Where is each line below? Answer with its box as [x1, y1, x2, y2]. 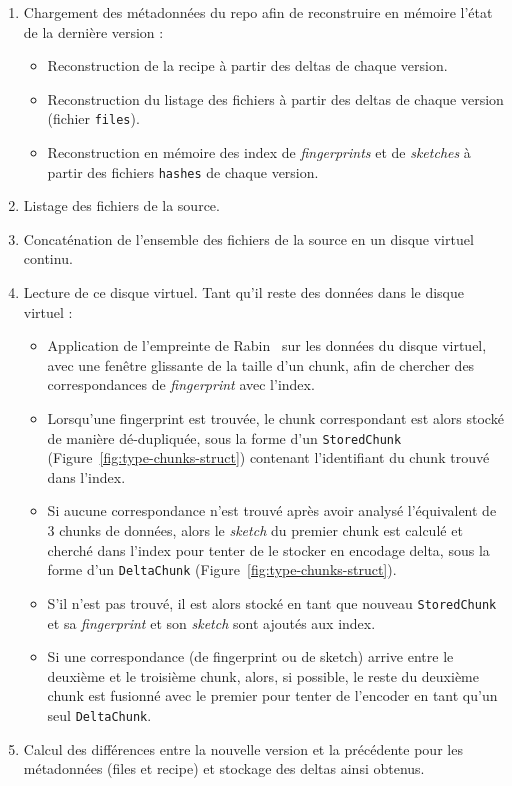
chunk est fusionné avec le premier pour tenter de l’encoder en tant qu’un [47, 685, 498, 706]
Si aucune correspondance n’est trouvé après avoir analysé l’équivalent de [47, 500, 497, 521]
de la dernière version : [23, 21, 164, 42]
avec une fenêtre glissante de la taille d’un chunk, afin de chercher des [47, 354, 475, 375]
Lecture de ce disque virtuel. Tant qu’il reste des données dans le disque [23, 282, 464, 303]
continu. [23, 248, 73, 269]
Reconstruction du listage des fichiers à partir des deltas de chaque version [47, 88, 504, 109]
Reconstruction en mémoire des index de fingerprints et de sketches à [47, 142, 471, 163]
